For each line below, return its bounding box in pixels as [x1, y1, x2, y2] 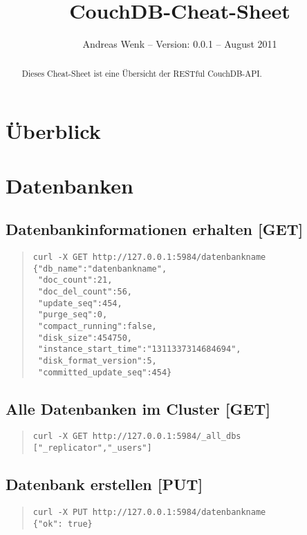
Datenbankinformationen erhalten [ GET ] [6, 218, 304, 240]
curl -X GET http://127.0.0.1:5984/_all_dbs [32, 431, 241, 442]
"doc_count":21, [37, 275, 113, 285]
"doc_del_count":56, [37, 286, 132, 297]
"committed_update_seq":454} [37, 367, 172, 377]
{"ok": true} [32, 518, 93, 529]
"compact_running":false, [37, 321, 157, 331]
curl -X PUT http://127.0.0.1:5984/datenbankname [32, 507, 266, 517]
